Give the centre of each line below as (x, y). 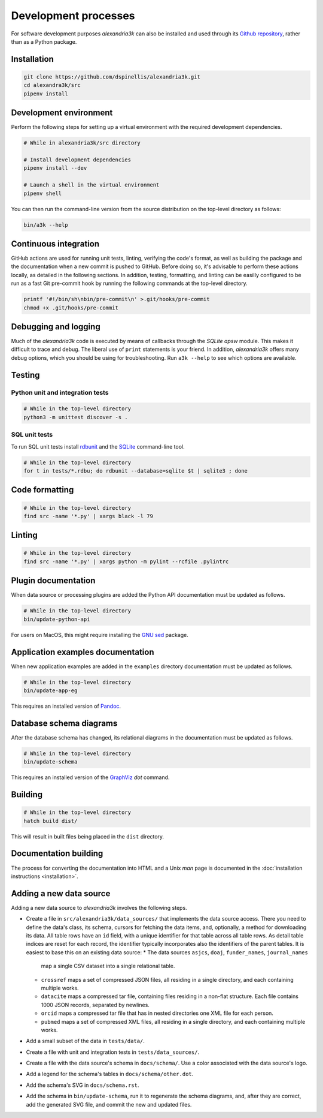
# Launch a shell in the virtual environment (92, 185)
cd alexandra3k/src (52, 85)
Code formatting (42, 490)
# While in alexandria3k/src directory (82, 143)
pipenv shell (43, 193)
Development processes (73, 16)
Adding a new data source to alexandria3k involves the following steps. (99, 907)
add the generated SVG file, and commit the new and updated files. (109, 1104)
